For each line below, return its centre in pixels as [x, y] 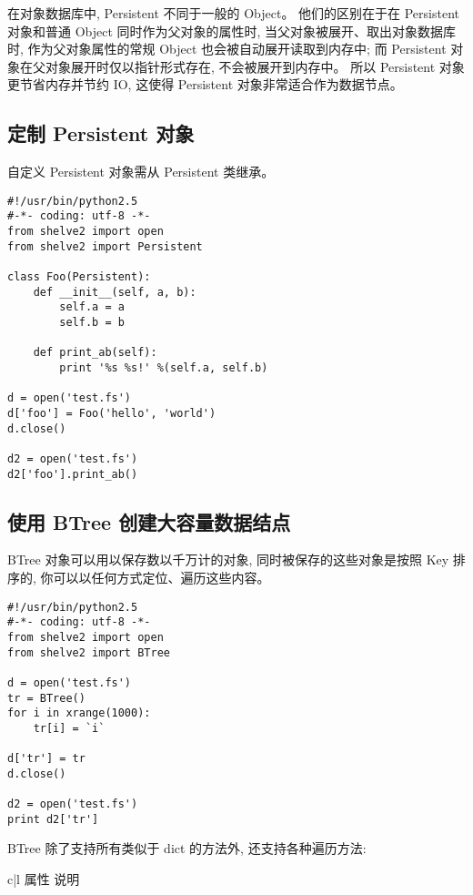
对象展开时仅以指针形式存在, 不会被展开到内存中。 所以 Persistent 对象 [255, 66]
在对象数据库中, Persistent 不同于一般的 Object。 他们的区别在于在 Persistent [233, 13]
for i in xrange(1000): [79, 713]
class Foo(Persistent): [79, 277]
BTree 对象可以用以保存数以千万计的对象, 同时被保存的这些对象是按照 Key [228, 559]
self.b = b [92, 323]
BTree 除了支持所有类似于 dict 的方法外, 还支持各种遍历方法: [187, 848]
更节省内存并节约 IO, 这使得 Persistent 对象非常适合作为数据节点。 [205, 84]
